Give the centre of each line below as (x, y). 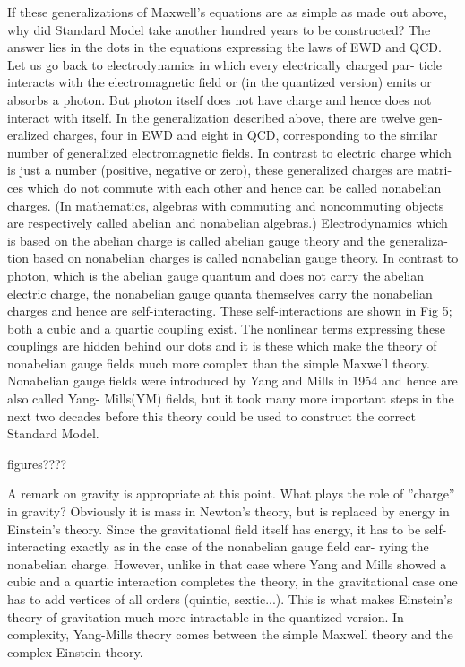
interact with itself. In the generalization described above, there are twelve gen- (225, 117)
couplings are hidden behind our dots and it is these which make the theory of (222, 346)
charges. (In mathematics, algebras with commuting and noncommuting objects (226, 205)
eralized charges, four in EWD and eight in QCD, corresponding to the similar (223, 135)
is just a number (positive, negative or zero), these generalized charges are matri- (230, 170)
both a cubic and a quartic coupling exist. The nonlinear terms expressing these (226, 328)
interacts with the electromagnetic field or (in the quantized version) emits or (220, 82)
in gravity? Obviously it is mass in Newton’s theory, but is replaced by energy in (228, 511)
